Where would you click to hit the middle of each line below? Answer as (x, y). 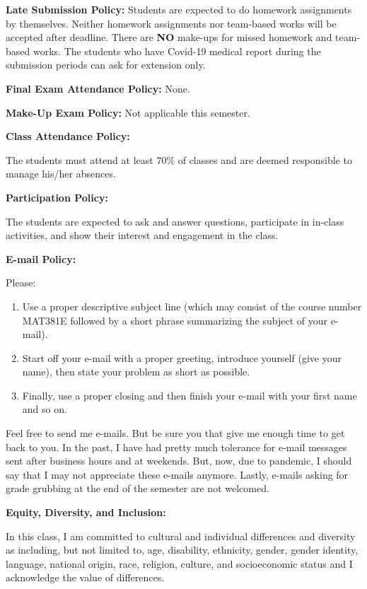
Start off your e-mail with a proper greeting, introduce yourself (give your (182, 357)
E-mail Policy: (41, 258)
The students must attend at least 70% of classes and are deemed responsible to (179, 159)
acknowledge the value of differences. (85, 577)
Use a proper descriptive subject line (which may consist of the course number (192, 306)
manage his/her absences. (61, 174)
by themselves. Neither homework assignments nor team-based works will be (171, 23)
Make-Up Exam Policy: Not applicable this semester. (128, 112)
